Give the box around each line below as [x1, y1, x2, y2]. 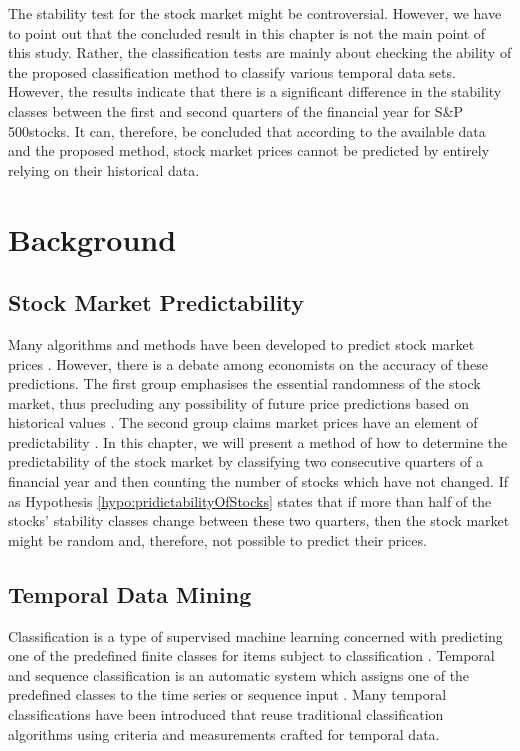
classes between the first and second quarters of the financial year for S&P [8, 100, 464, 121]
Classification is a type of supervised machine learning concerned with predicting [8, 625, 503, 646]
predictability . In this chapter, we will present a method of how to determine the [8, 431, 508, 452]
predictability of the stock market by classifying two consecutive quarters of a [8, 451, 483, 472]
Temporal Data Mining [8, 578, 252, 609]
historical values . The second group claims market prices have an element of [8, 412, 478, 433]
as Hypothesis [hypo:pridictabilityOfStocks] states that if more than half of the [8, 490, 492, 511]
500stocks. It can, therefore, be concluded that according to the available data [8, 120, 486, 141]
